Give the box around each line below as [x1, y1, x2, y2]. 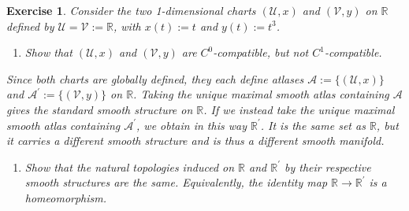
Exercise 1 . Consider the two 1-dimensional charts [6, 2, 256, 18]
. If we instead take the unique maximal [203, 101, 395, 117]
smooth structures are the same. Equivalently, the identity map [24, 174, 328, 191]
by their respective [284, 158, 371, 175]
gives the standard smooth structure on [6, 101, 193, 117]
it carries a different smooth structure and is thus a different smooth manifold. [6, 132, 385, 149]
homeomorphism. [24, 189, 107, 205]
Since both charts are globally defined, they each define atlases [6, 70, 304, 87]
